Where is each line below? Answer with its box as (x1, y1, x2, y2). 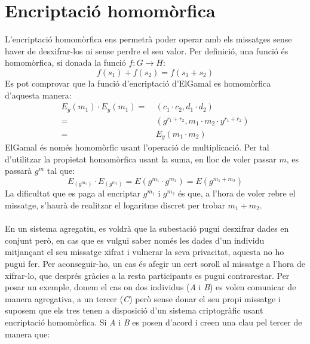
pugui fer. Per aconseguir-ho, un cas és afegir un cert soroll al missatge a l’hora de (5, 257, 305, 269)
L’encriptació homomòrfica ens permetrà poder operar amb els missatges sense (5, 33, 292, 45)
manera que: (5, 327, 50, 340)
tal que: (47, 164, 75, 177)
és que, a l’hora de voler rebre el (177, 187, 296, 199)
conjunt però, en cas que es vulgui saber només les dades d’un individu (5, 234, 265, 246)
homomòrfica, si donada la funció (5, 56, 126, 69)
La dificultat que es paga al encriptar (5, 187, 141, 199)
